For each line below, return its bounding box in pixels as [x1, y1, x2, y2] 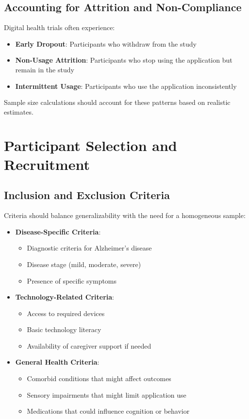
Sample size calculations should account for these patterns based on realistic [4, 97, 231, 107]
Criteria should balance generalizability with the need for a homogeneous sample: [4, 210, 246, 220]
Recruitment [4, 154, 90, 174]
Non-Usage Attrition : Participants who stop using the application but [15, 55, 232, 65]
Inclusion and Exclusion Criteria [4, 187, 170, 202]
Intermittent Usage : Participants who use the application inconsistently [15, 81, 237, 91]
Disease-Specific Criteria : [15, 226, 101, 236]
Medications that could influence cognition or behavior [27, 406, 190, 416]
